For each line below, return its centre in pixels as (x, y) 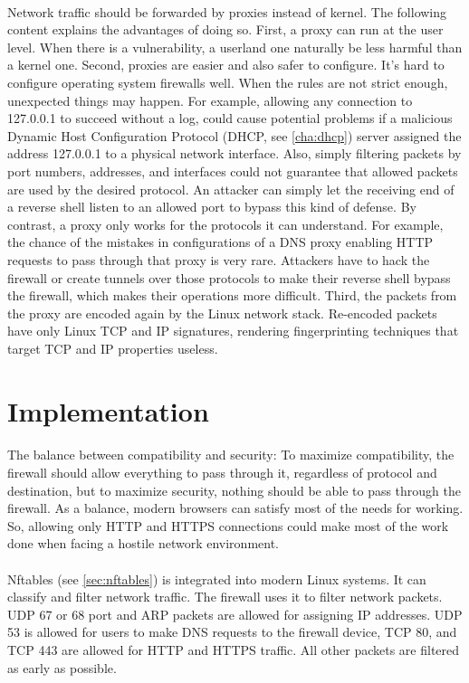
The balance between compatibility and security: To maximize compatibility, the (231, 455)
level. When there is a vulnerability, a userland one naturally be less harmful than (235, 47)
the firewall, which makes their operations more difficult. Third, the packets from (232, 295)
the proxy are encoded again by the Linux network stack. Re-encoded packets (222, 313)
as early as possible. (62, 667)
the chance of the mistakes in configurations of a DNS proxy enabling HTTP (220, 242)
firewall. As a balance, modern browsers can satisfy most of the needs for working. (235, 508)
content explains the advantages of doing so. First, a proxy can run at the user (225, 29)
